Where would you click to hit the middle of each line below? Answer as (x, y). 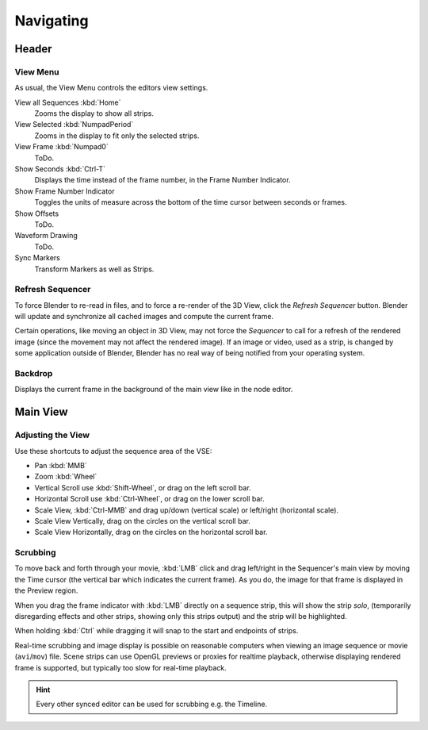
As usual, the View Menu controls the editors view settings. (111, 88)
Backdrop (34, 374)
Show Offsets (37, 213)
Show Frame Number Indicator (65, 191)
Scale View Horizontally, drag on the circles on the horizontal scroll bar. (151, 532)
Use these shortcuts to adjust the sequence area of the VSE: (113, 451)
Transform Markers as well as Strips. (94, 269)
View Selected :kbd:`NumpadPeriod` (74, 125)
